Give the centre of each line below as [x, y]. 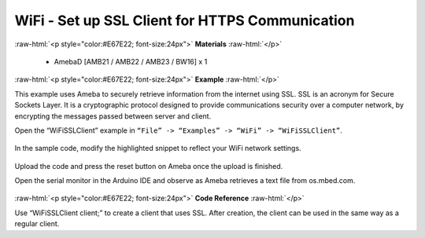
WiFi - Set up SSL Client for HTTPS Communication [185, 20]
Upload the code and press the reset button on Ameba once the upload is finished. [149, 166]
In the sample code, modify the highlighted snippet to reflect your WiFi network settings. [158, 148]
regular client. [37, 224]
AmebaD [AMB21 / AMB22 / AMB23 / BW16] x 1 [131, 61]
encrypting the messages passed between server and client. [113, 116]
